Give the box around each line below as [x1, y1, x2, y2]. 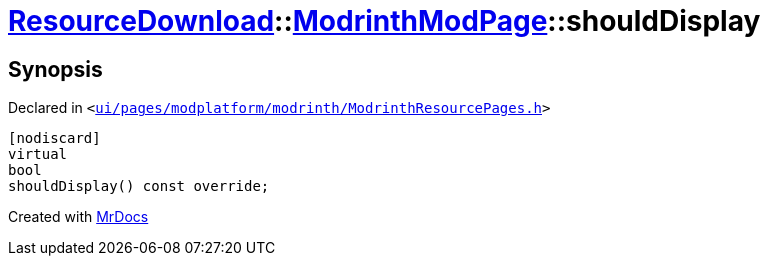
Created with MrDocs [8, 208, 149, 226]
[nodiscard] [8, 130, 101, 147]
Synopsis [8, 56, 103, 82]
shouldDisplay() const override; [8, 178, 270, 195]
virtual [8, 146, 68, 163]
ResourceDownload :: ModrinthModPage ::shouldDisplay [8, 4, 761, 38]
